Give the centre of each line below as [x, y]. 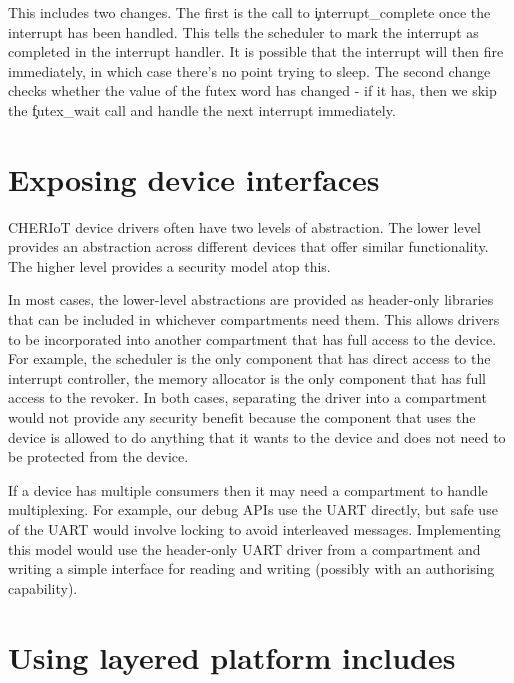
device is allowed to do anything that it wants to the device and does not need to [257, 436]
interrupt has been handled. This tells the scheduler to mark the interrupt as [243, 31]
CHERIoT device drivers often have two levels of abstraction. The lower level [244, 226]
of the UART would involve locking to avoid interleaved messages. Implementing [254, 529]
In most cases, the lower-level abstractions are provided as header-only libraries [251, 299]
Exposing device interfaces [194, 178]
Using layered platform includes [232, 656]
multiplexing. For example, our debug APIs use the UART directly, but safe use [253, 509]
